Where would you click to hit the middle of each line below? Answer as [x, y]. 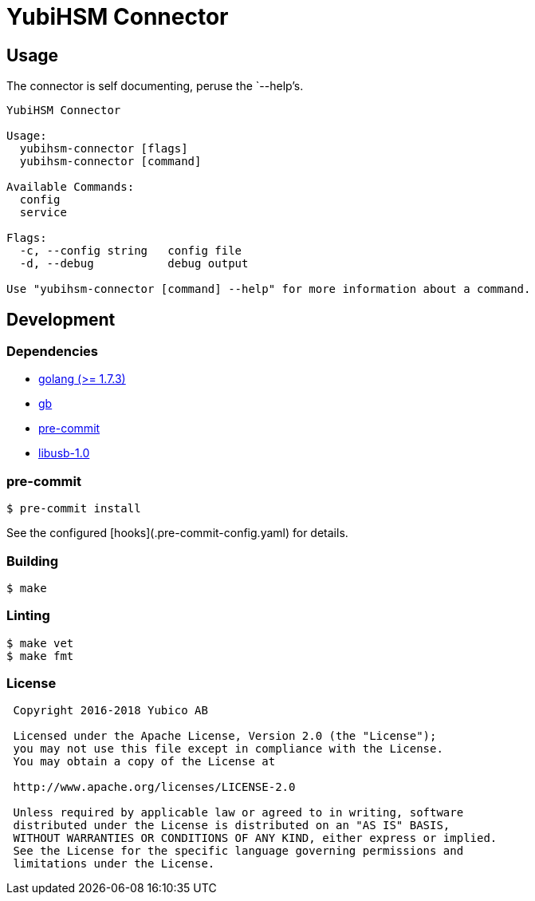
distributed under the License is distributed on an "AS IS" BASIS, [232, 826]
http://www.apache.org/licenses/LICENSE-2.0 [154, 787]
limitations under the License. [114, 864]
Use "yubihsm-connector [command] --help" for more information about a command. [269, 289]
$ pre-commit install [74, 509]
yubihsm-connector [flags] [104, 149]
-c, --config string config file [131, 251]
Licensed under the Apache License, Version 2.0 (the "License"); [225, 736]
